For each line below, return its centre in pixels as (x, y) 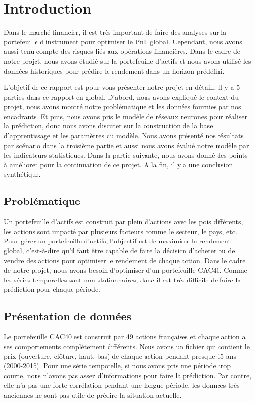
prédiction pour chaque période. (52, 289)
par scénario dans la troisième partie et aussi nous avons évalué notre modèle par (127, 145)
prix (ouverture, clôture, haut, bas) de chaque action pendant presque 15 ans (120, 356)
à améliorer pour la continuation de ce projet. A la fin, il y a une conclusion (119, 164)
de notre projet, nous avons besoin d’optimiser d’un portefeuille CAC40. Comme (126, 270)
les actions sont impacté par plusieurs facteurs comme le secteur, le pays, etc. (121, 231)
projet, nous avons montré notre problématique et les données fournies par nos (123, 106)
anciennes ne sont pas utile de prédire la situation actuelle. (93, 394)
